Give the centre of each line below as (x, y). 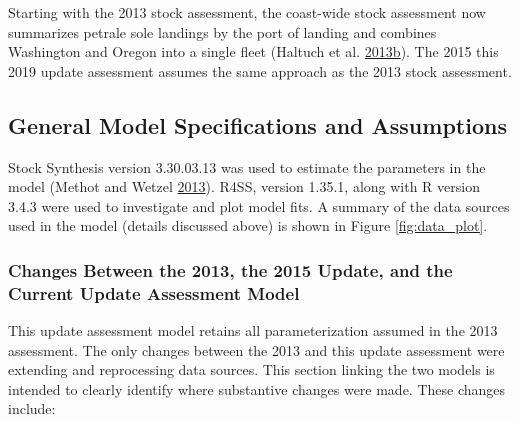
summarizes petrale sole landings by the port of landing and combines (222, 31)
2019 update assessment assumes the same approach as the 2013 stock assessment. (260, 70)
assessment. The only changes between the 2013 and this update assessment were (256, 349)
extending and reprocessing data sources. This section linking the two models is (251, 369)
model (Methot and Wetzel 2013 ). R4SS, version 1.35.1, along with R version (244, 186)
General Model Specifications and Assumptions (257, 124)
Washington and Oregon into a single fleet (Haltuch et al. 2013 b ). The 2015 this (253, 51)
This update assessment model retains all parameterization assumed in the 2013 (253, 330)
